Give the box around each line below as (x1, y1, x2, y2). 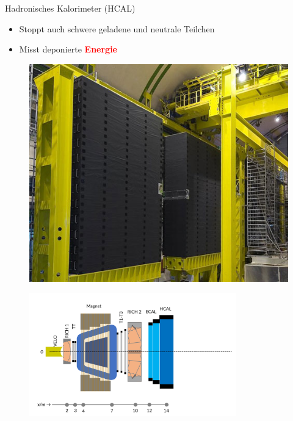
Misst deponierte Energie (19, 43, 117, 56)
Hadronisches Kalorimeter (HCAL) (5, 2, 136, 14)
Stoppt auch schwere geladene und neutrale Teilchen (19, 22, 215, 35)
